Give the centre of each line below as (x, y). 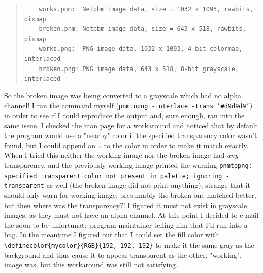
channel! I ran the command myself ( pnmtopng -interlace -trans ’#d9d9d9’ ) (128, 105)
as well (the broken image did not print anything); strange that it (149, 185)
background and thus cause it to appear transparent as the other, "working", (123, 254)
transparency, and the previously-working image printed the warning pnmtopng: (128, 165)
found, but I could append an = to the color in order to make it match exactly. (126, 145)
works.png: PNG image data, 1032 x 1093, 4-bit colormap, (141, 49)
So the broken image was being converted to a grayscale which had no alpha (123, 95)
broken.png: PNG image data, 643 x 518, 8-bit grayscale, (139, 69)
